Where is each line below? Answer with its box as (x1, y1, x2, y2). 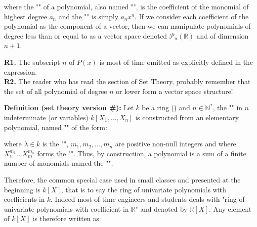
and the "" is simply (58, 11, 119, 21)
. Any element (209, 203, 252, 214)
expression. (4, 66, 37, 77)
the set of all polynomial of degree (4, 86, 107, 96)
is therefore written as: (33, 213, 101, 224)
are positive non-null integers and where (115, 138, 236, 149)
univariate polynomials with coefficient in (4, 203, 129, 214)
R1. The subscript (4, 56, 60, 67)
